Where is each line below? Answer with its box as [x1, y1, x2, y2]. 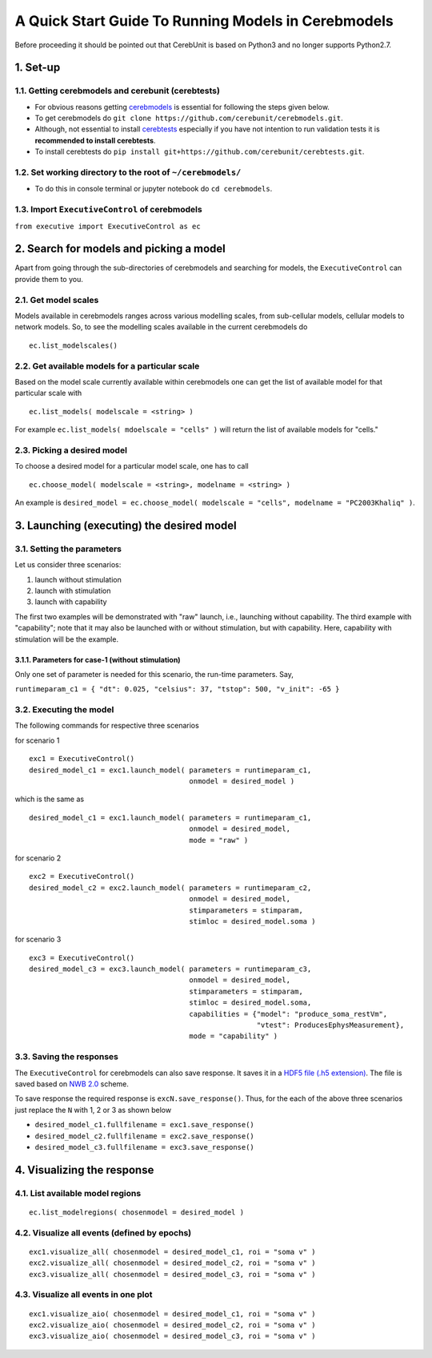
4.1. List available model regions [14, 1187, 142, 1199]
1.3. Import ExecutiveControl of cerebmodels [14, 204, 203, 216]
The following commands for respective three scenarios [14, 721, 199, 731]
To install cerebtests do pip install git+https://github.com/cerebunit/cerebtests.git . [34, 147, 365, 156]
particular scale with [14, 389, 82, 398]
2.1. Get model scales [14, 294, 99, 305]
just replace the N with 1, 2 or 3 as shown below [14, 1105, 172, 1114]
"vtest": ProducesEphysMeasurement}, [256, 1021, 405, 1030]
